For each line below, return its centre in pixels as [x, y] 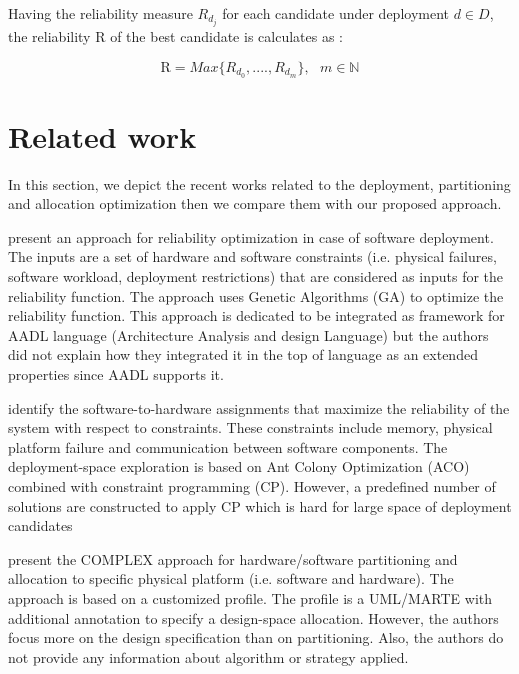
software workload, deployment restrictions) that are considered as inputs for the [256, 276]
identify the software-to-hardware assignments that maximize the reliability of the [259, 407]
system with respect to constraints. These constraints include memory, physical [250, 427]
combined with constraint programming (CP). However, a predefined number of [252, 485]
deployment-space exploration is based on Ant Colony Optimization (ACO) [239, 466]
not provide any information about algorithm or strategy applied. [208, 656]
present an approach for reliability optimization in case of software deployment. [251, 236]
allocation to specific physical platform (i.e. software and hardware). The [231, 578]
